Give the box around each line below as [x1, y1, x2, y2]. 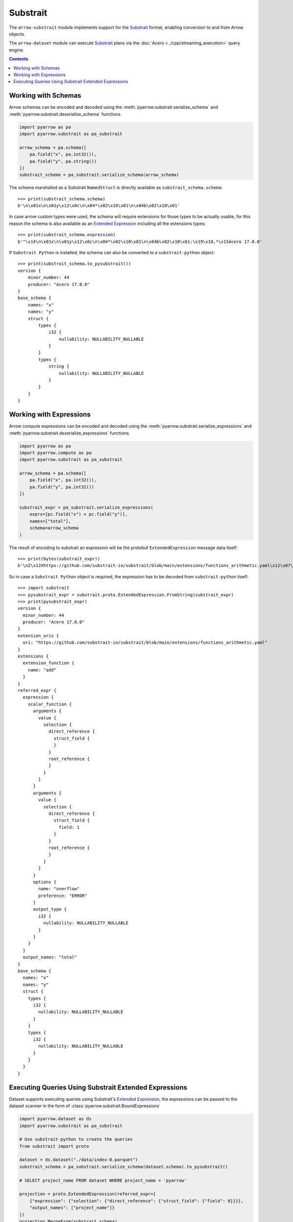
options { [33, 879, 57, 885]
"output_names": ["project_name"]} [29, 1205, 115, 1211]
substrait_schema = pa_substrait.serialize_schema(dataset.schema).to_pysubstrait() [19, 1164, 228, 1169]
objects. [9, 31, 25, 37]
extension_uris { [18, 633, 59, 638]
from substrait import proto [19, 1143, 89, 1149]
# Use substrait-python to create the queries [19, 1136, 133, 1142]
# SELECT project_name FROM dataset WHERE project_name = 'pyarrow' [19, 1178, 187, 1183]
